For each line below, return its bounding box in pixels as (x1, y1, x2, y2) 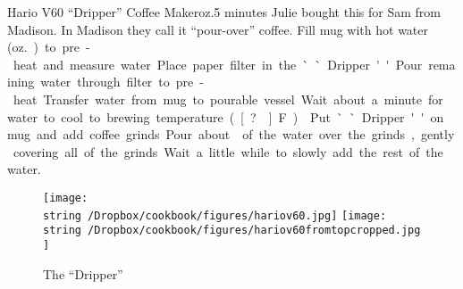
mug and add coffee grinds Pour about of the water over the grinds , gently (7, 125, 455, 144)
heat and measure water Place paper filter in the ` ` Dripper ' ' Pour (13, 54, 423, 73)
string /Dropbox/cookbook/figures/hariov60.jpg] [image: (43, 209, 387, 222)
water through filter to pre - (40, 72, 204, 91)
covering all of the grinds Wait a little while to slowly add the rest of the (13, 142, 443, 161)
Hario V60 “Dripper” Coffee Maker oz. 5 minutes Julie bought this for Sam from (7, 3, 441, 21)
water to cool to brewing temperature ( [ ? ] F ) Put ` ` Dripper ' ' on (7, 107, 444, 126)
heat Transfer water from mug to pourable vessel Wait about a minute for (13, 89, 443, 108)
